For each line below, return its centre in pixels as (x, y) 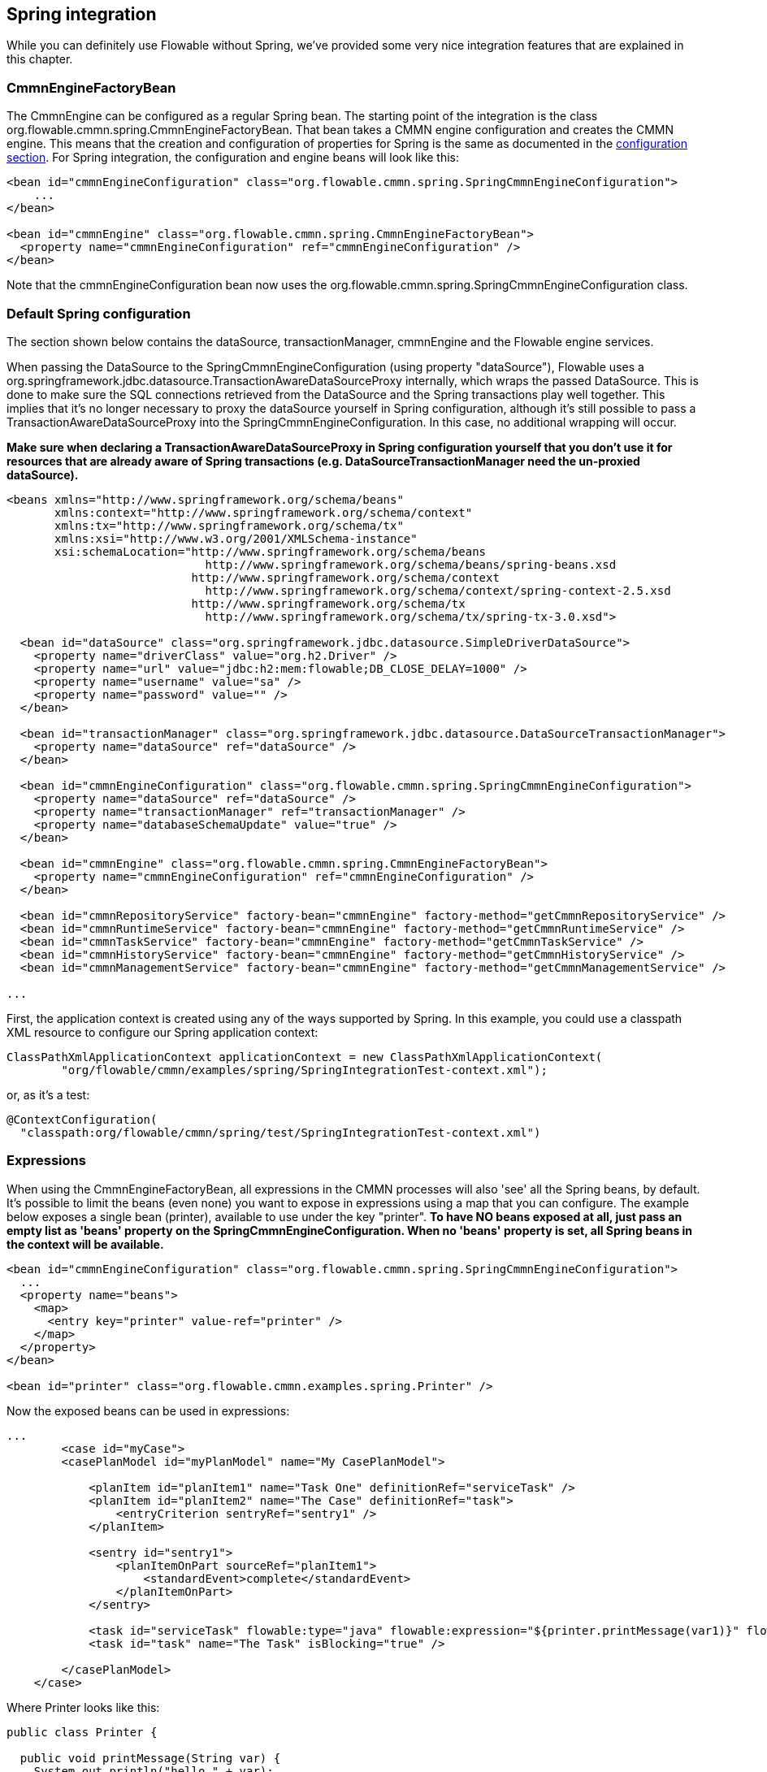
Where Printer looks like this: (83, 1707)
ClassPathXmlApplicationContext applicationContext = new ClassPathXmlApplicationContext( (305, 1057)
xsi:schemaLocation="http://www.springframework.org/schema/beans (271, 551)
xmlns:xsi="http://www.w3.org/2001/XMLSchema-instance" (236, 538)
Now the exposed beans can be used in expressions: (148, 1410)
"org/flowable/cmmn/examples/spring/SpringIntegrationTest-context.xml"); (304, 1070)
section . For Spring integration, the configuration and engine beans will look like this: (233, 158)
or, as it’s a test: (48, 1094)
